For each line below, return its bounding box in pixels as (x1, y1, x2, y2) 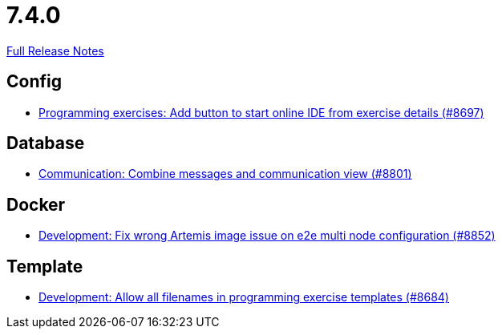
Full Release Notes (6, 43, 104, 58)
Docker (6, 194, 66, 215)
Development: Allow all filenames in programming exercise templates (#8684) (38, 290, 449, 305)
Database (6, 133, 85, 154)
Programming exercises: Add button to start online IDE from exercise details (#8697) (38, 105, 484, 119)
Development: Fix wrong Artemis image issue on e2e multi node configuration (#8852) (38, 228, 496, 243)
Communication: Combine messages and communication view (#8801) (38, 167, 412, 181)
